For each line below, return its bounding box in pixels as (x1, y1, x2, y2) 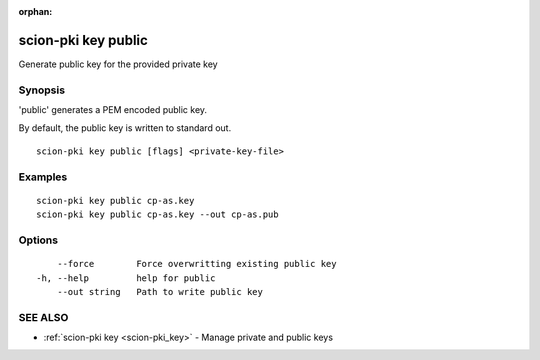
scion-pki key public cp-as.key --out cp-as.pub (36, 209, 279, 220)
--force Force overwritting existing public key (56, 258, 337, 270)
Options (18, 233, 59, 247)
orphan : (18, 6, 53, 17)
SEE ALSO (18, 310, 69, 324)
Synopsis (18, 83, 65, 97)
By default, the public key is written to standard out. (18, 122, 232, 134)
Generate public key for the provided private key (18, 58, 219, 70)
